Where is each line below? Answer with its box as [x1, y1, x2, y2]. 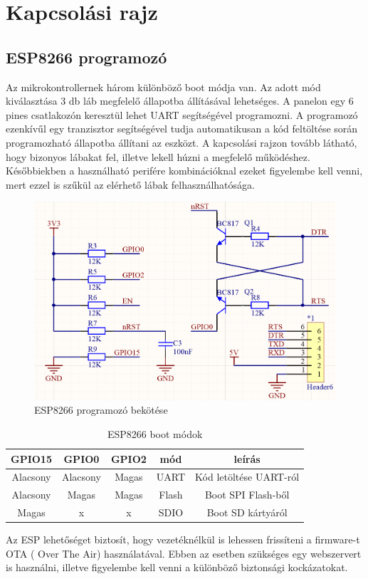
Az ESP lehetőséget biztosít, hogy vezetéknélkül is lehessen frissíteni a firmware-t [6, 532, 360, 547]
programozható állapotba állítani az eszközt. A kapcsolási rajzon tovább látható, [6, 135, 357, 150]
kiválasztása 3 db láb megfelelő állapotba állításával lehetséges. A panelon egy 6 [6, 93, 354, 108]
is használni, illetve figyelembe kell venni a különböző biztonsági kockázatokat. [6, 560, 348, 575]
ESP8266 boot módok [107, 427, 203, 442]
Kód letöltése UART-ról [195, 469, 300, 484]
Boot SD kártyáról [206, 505, 288, 520]
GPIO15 [11, 451, 52, 466]
